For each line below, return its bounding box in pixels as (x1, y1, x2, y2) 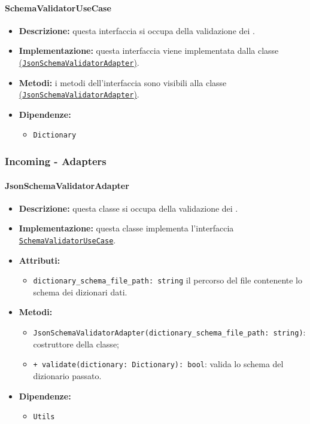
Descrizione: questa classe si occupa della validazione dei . (19, 202, 238, 214)
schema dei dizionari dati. (33, 285, 127, 298)
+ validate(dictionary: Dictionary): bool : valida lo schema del (33, 358, 284, 370)
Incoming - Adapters (5, 154, 107, 169)
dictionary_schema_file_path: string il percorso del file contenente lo (33, 274, 303, 286)
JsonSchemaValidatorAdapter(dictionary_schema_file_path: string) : (33, 326, 306, 338)
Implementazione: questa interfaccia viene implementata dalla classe (19, 44, 279, 57)
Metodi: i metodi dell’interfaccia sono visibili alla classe (19, 76, 227, 89)
